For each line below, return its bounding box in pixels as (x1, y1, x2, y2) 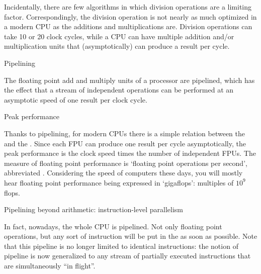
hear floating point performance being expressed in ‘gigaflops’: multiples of (4, 177, 234, 188)
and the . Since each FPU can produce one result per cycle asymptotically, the (4, 138, 246, 148)
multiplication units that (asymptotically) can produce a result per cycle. (4, 41, 230, 51)
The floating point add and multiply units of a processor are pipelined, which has (4, 74, 255, 85)
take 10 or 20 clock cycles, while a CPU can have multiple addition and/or (4, 31, 234, 41)
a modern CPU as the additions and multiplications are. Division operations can (4, 21, 252, 32)
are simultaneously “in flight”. (4, 260, 96, 271)
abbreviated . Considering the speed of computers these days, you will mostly (4, 167, 243, 178)
